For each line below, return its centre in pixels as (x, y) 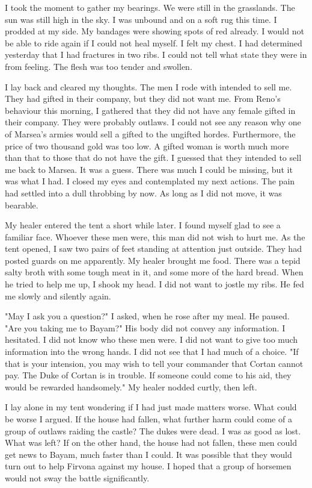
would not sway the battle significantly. (77, 477)
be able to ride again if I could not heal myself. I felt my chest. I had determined (154, 42)
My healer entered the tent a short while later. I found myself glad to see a (143, 225)
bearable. (22, 205)
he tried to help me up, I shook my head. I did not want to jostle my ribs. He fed (154, 284)
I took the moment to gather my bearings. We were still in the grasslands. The (150, 7)
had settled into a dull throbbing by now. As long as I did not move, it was (143, 192)
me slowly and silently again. (58, 296)
